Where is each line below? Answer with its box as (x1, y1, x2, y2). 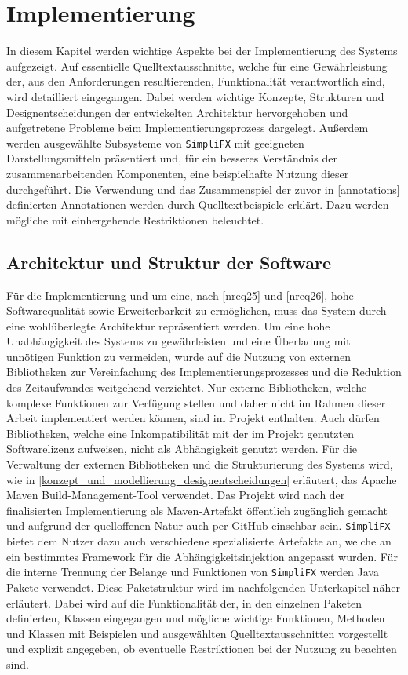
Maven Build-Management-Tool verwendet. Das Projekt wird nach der (6, 487, 345, 503)
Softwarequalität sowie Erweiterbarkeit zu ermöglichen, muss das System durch (6, 302, 387, 319)
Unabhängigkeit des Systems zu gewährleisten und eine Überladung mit (6, 333, 351, 349)
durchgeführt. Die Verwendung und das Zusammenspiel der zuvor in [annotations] (6, 181, 400, 197)
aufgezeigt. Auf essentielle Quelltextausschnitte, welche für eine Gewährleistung (6, 57, 388, 74)
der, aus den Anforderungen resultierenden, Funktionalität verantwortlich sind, (6, 73, 385, 89)
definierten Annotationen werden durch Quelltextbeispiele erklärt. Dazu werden (6, 196, 389, 213)
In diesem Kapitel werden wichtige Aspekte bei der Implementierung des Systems (6, 42, 398, 59)
